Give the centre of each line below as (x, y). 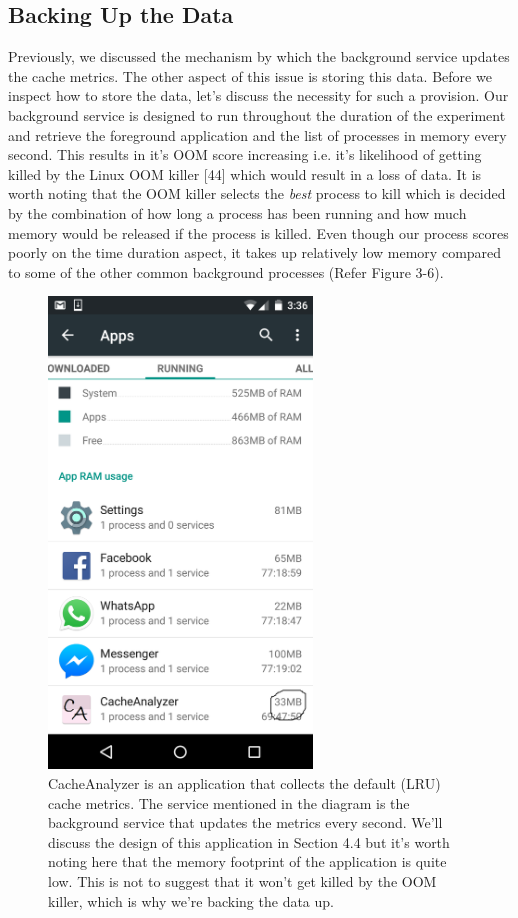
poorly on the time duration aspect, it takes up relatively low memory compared (255, 252)
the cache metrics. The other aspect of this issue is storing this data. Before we (250, 75)
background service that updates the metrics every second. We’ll (245, 822)
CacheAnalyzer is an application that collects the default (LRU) (244, 783)
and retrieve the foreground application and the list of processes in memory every (257, 134)
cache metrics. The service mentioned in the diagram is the (229, 802)
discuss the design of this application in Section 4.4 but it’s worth (249, 841)
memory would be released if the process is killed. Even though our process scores (258, 232)
